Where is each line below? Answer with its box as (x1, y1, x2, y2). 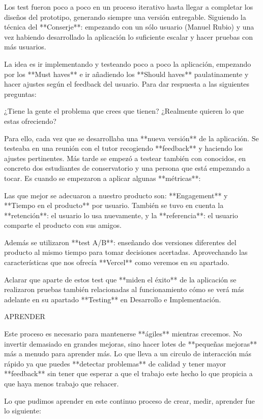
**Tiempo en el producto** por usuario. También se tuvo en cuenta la (4, 200, 224, 211)
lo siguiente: (4, 405, 41, 416)
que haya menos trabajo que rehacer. (4, 378, 119, 388)
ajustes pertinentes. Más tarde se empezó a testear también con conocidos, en (4, 152, 246, 163)
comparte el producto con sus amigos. (4, 220, 122, 230)
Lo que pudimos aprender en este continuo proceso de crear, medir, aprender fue (4, 395, 255, 406)
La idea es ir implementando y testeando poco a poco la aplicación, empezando (4, 58, 251, 69)
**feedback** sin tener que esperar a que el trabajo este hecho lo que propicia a (4, 368, 253, 379)
